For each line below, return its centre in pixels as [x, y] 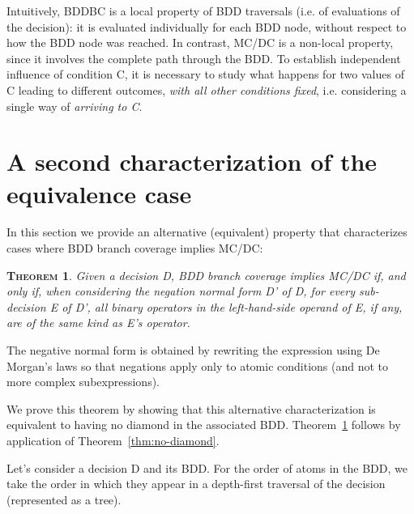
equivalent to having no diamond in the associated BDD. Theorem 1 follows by [204, 425]
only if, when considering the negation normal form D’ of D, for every [181, 291]
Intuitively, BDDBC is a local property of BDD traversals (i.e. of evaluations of [203, 11]
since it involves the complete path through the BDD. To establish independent [204, 58]
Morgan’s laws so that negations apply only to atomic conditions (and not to [198, 365]
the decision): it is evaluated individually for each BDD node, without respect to [207, 26]
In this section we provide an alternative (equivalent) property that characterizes [207, 232]
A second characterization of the [192, 161]
